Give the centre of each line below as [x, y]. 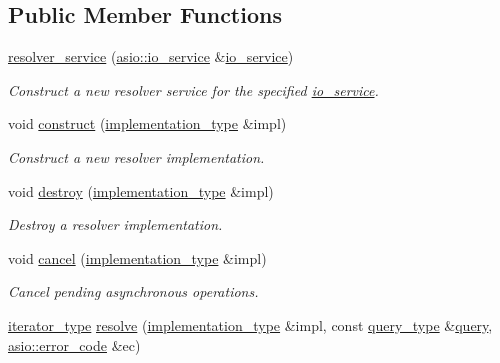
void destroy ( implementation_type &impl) [141, 190]
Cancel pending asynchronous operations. [133, 291]
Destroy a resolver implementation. [115, 224]
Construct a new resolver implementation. [136, 156]
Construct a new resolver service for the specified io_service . [193, 89]
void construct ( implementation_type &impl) [147, 123]
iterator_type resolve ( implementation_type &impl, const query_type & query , [250, 324]
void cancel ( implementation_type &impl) [137, 257]
